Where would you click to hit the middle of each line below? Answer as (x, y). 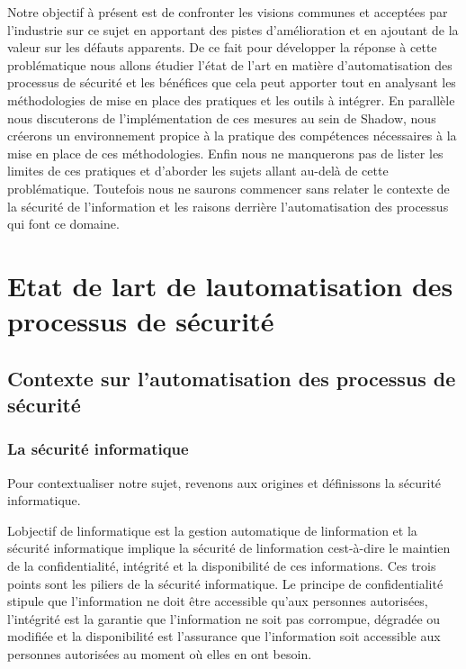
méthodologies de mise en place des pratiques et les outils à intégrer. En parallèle (231, 99)
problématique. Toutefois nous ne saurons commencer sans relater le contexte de (229, 188)
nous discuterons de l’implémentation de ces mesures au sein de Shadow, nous (222, 118)
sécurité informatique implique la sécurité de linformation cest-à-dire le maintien (229, 548)
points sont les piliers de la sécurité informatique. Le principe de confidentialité (225, 583)
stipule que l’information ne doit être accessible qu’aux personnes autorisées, (218, 601)
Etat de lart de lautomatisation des (230, 285)
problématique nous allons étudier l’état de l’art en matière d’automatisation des (230, 64)
